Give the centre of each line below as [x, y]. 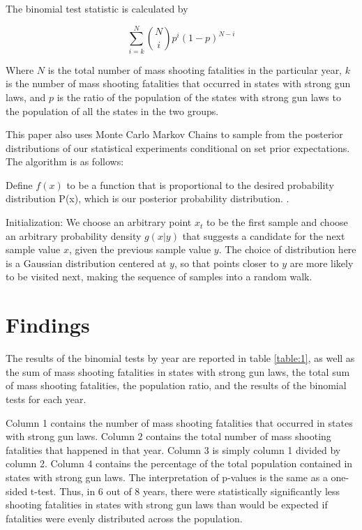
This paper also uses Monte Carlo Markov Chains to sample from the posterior [174, 134]
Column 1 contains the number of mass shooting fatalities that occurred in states [179, 422]
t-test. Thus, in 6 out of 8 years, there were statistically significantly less [185, 491]
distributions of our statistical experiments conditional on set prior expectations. [178, 147]
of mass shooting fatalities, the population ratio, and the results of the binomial [176, 385]
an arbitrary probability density [74, 235]
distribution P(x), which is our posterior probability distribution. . [148, 198]
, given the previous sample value [140, 249]
